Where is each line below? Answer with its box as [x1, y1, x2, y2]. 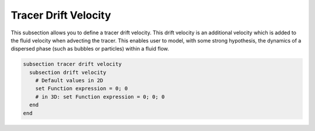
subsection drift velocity [29, 69, 107, 76]
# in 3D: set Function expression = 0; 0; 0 [35, 93, 165, 100]
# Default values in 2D [35, 77, 103, 84]
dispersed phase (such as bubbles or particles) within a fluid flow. [10, 45, 169, 52]
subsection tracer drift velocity [23, 61, 122, 68]
